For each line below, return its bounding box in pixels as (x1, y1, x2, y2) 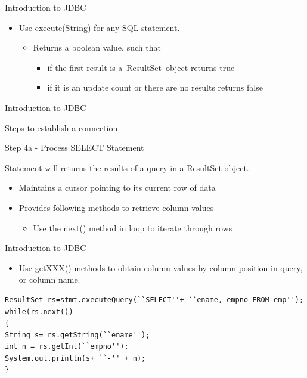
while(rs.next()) (5, 307, 73, 316)
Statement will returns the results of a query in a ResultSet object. (5, 161, 249, 173)
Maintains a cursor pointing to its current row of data (18, 181, 216, 194)
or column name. (18, 273, 80, 286)
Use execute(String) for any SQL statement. (18, 21, 180, 33)
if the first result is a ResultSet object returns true (47, 61, 235, 73)
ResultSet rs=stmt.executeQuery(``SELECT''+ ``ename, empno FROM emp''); (5, 295, 304, 304)
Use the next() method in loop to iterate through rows (33, 221, 232, 234)
